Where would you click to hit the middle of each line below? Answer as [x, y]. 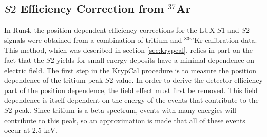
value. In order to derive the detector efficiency [189, 80]
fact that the [24, 60]
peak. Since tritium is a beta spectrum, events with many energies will [125, 110]
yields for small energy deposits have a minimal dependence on [155, 60]
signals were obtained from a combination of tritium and [93, 40]
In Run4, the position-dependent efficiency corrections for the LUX [110, 30]
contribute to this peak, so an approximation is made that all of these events [125, 120]
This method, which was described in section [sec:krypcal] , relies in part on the [129, 50]
